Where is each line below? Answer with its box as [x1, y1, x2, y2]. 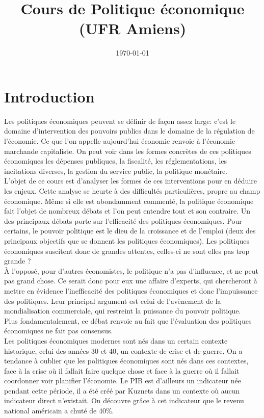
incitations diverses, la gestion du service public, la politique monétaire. [4, 165, 228, 176]
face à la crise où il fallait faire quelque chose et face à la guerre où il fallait [4, 365, 240, 376]
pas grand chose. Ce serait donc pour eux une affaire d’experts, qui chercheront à [4, 275, 257, 286]
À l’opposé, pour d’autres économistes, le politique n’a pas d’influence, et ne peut [4, 265, 259, 276]
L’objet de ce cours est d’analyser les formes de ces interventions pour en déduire [4, 175, 257, 186]
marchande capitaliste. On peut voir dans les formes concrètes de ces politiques [4, 145, 251, 156]
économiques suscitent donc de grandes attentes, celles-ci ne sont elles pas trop [4, 245, 250, 256]
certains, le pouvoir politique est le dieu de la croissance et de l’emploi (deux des [4, 225, 256, 236]
